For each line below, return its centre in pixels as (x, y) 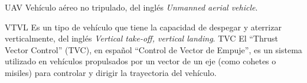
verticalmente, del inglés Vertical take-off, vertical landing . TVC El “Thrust (141, 38)
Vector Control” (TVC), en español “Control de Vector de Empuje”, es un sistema (153, 49)
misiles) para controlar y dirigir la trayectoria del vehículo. (111, 72)
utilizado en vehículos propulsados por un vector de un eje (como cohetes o (141, 61)
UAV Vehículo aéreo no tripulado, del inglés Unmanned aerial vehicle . (131, 7)
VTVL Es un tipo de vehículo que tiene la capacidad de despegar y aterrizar (143, 27)
